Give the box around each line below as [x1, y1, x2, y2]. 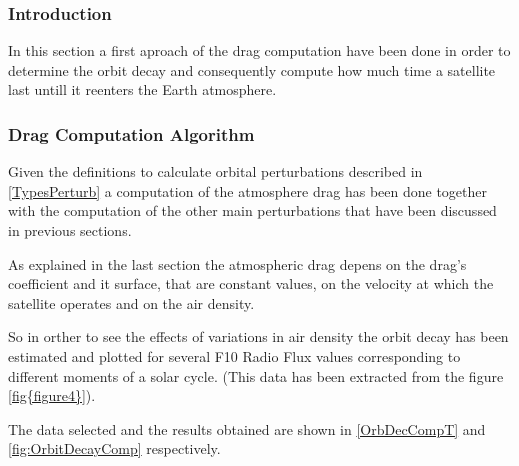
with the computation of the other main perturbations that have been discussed [8, 200, 497, 221]
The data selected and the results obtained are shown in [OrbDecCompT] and [8, 418, 486, 439]
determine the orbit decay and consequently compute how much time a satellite [8, 59, 496, 80]
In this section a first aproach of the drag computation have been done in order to [8, 40, 511, 61]
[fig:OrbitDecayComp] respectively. [8, 438, 221, 459]
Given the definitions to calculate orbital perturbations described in [8, 161, 423, 182]
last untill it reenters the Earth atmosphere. [8, 79, 277, 100]
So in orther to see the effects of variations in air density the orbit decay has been [8, 326, 509, 347]
